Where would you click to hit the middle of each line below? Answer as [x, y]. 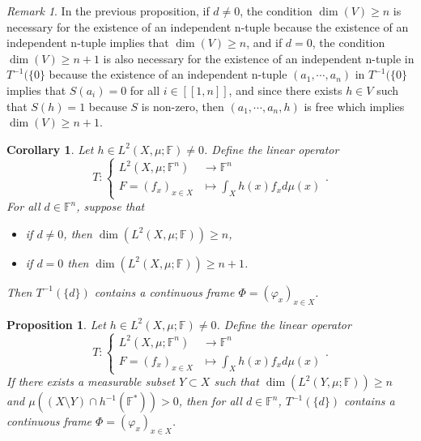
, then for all [210, 401]
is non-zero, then [183, 106]
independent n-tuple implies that [88, 43]
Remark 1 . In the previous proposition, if [108, 11]
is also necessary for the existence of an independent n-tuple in [259, 58]
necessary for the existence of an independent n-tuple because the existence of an [208, 26]
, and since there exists [285, 90]
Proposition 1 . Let [56, 324]
